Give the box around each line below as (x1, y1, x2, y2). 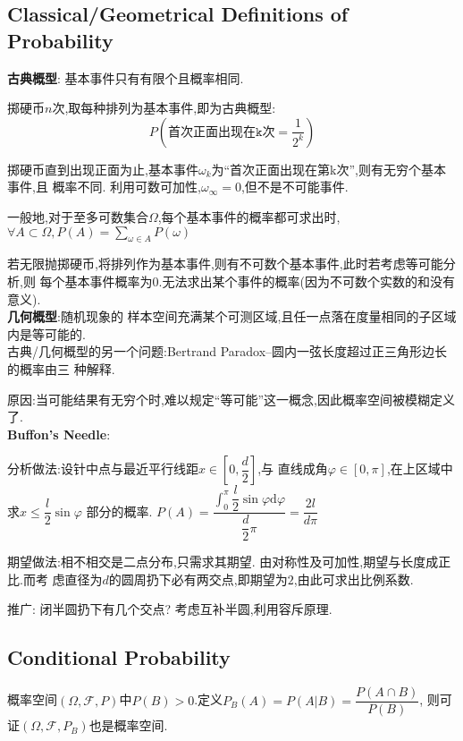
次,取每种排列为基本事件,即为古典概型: (52, 98, 276, 117)
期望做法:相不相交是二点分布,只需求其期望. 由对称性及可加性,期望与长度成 (7, 552, 439, 571)
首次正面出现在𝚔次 (168, 125, 275, 139)
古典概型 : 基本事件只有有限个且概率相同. (7, 68, 244, 87)
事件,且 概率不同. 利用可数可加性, (7, 177, 201, 196)
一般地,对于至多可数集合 (7, 207, 148, 226)
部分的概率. (86, 501, 153, 520)
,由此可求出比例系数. (293, 569, 414, 588)
